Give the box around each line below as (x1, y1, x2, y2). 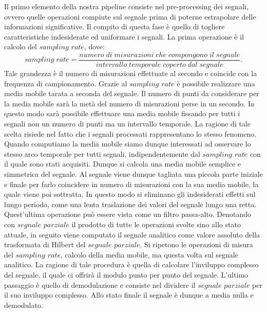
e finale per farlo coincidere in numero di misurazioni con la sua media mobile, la (4, 178, 259, 189)
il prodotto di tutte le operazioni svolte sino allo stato (71, 218, 241, 229)
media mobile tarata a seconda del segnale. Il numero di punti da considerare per (4, 88, 259, 99)
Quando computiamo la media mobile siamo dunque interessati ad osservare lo (4, 138, 251, 149)
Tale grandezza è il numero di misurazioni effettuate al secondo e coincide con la (4, 68, 257, 79)
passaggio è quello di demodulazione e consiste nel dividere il (4, 279, 196, 290)
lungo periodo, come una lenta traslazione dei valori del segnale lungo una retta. (4, 198, 257, 209)
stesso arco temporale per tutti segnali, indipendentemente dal (4, 148, 200, 159)
